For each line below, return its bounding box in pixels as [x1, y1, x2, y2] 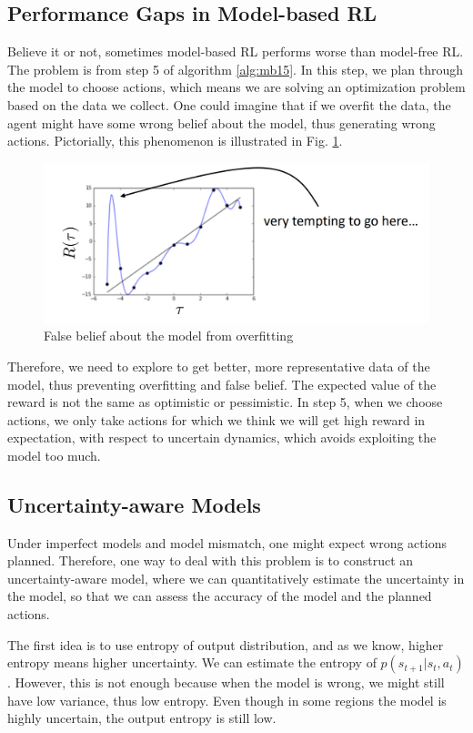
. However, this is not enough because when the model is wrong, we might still [7, 673, 445, 692]
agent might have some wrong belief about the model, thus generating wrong [7, 113, 436, 132]
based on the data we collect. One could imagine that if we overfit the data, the [7, 95, 451, 114]
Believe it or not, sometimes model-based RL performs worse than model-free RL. [7, 42, 464, 61]
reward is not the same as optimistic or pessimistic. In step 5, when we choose [7, 392, 443, 412]
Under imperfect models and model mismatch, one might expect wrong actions [7, 533, 447, 552]
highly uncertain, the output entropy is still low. [7, 708, 277, 728]
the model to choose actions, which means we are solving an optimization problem [7, 77, 466, 97]
